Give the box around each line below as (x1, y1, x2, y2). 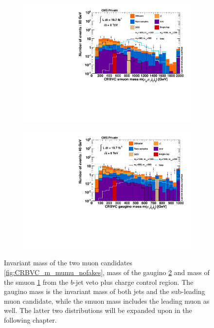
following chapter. (4, 314, 57, 325)
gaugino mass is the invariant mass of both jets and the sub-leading (4, 286, 205, 296)
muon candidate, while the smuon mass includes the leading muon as (4, 295, 210, 306)
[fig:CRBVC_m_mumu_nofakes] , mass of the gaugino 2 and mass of (4, 267, 210, 277)
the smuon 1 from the (4, 276, 69, 287)
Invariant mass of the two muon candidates (4, 258, 132, 268)
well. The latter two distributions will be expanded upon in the (4, 305, 192, 315)
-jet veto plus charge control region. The (73, 276, 194, 287)
